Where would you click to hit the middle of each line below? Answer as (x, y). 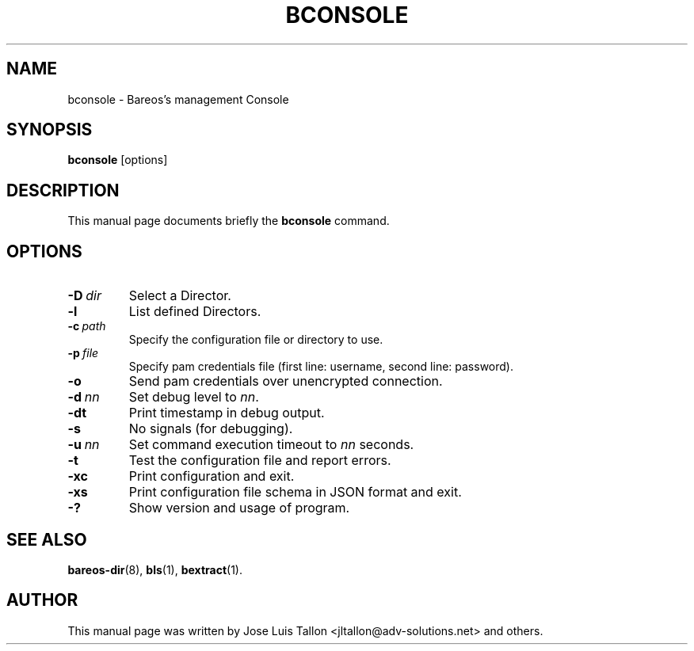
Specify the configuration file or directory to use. (256, 340)
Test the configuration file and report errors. (260, 461)
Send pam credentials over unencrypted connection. (286, 381)
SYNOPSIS (50, 130)
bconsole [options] (118, 160)
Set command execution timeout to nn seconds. (271, 445)
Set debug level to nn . (194, 397)
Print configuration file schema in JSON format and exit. (295, 492)
